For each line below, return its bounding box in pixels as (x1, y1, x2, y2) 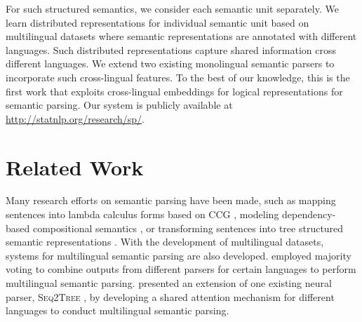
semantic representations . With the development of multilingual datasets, (6, 234, 324, 249)
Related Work (6, 152, 144, 181)
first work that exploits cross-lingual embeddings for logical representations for (6, 83, 343, 98)
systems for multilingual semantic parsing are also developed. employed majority (6, 248, 351, 262)
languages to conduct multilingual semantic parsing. (6, 303, 229, 318)
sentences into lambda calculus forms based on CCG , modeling (6, 207, 279, 222)
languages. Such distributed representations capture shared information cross (6, 42, 337, 57)
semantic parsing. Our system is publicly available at (6, 98, 233, 112)
